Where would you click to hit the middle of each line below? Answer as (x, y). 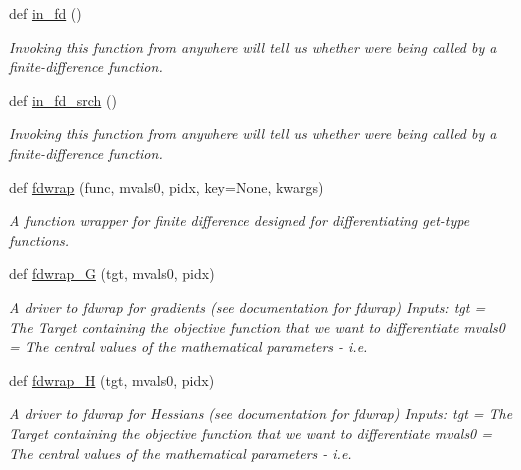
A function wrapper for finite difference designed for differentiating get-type (239, 220)
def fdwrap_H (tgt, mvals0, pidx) (112, 379)
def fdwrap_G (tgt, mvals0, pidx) (112, 273)
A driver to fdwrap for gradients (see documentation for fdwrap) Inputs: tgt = (247, 306)
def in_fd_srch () (63, 99)
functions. (39, 239)
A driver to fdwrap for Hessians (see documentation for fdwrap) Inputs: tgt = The (261, 413)
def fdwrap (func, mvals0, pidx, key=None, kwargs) (166, 186)
